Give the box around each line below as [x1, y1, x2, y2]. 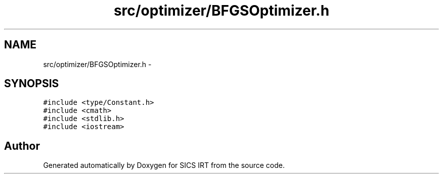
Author [4, 139, 40, 152]
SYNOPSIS [4, 77, 59, 90]
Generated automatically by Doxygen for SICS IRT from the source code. [43, 161, 285, 170]
